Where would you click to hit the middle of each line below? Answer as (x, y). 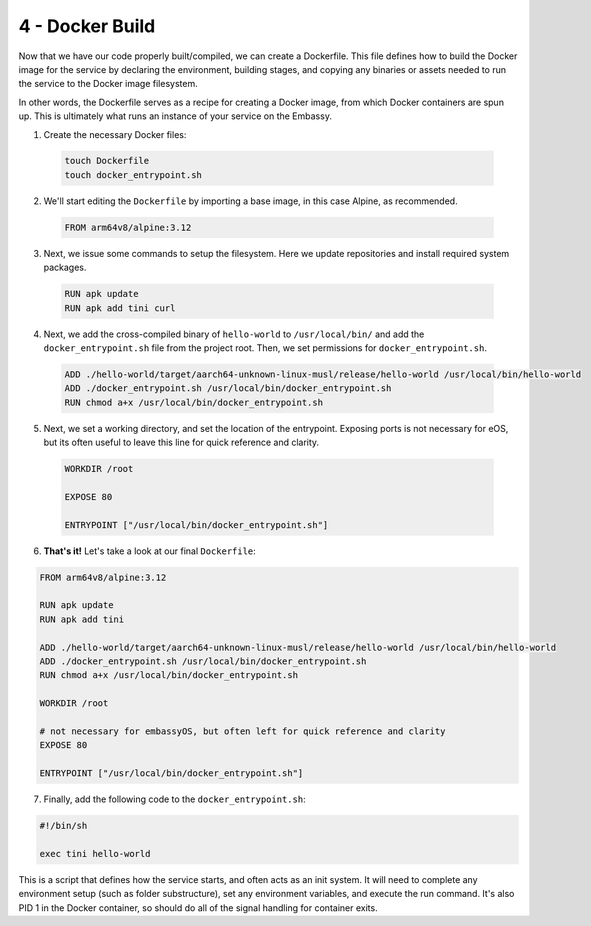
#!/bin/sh (63, 826)
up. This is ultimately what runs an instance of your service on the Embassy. (175, 116)
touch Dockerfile (107, 161)
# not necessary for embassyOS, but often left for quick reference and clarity (242, 731)
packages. (65, 267)
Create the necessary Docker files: (115, 134)
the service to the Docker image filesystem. (108, 84)
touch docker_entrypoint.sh (133, 174)
